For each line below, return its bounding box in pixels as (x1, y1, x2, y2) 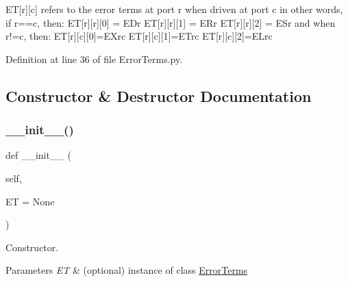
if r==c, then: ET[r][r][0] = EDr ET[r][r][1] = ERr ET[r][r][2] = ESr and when (5, 15, 336, 29)
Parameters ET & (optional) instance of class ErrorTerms (5, 263, 248, 277)
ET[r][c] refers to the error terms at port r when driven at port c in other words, (5, 2, 343, 16)
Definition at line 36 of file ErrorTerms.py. (5, 51, 183, 66)
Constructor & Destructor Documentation (5, 85, 312, 106)
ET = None (5, 194, 55, 208)
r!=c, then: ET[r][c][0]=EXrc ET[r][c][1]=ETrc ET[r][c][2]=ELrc (5, 29, 273, 43)
